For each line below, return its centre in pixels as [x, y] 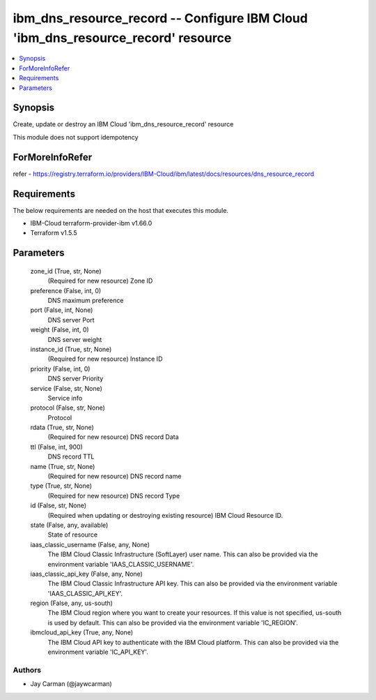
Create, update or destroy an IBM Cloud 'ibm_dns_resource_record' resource [123, 124]
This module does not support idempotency [76, 137]
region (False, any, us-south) [71, 603]
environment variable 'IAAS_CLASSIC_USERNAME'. [121, 564]
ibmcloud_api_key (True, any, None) [82, 632]
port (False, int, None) [62, 310]
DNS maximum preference [86, 300]
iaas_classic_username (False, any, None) [90, 544]
